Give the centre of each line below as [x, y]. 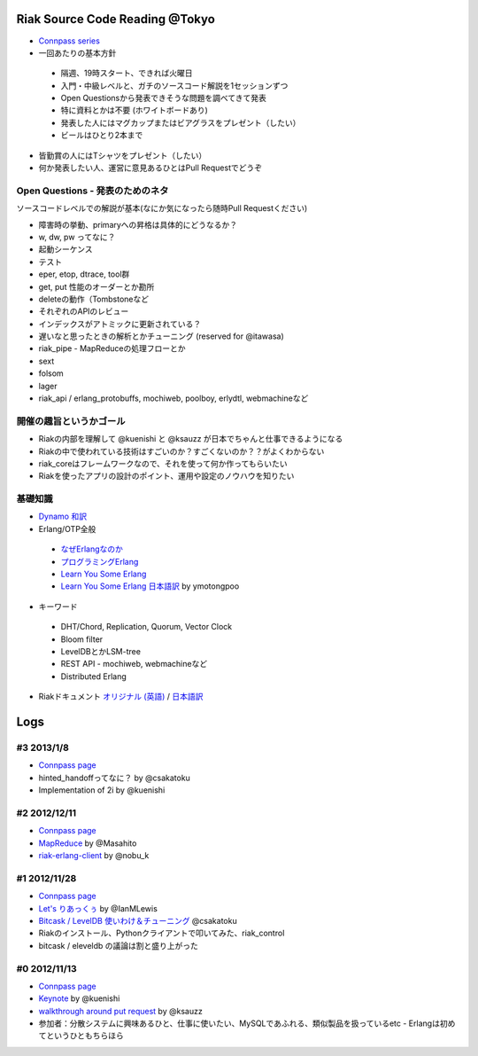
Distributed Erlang [94, 676]
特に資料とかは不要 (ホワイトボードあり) [134, 110]
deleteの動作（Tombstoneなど [94, 299]
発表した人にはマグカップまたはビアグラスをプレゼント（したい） [181, 122]
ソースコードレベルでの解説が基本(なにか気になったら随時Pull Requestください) [162, 208]
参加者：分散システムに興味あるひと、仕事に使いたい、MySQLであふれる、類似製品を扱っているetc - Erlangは [239, 1023]
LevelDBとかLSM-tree [101, 651]
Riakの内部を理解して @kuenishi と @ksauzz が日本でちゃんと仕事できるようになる [191, 439]
